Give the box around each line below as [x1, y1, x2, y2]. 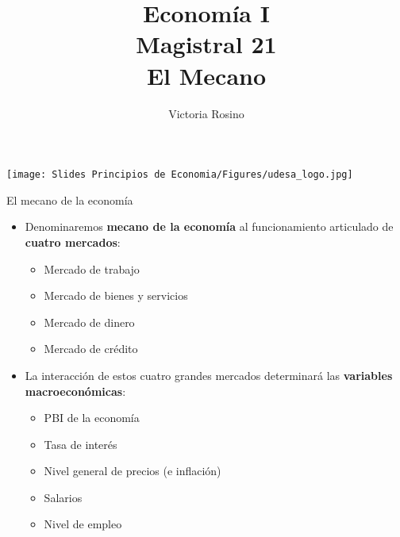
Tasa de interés [44, 435, 117, 452]
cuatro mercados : [25, 233, 121, 250]
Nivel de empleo [44, 516, 122, 532]
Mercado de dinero [44, 313, 135, 330]
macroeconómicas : [25, 382, 126, 399]
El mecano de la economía [6, 191, 133, 208]
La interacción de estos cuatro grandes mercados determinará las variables [25, 366, 393, 383]
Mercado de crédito [44, 340, 138, 357]
